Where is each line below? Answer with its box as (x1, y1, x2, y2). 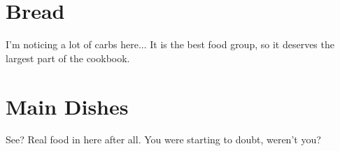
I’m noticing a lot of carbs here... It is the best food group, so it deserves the (6, 37, 334, 52)
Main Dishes (6, 92, 129, 120)
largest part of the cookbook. (6, 50, 130, 65)
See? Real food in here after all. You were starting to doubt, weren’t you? (6, 132, 321, 147)
